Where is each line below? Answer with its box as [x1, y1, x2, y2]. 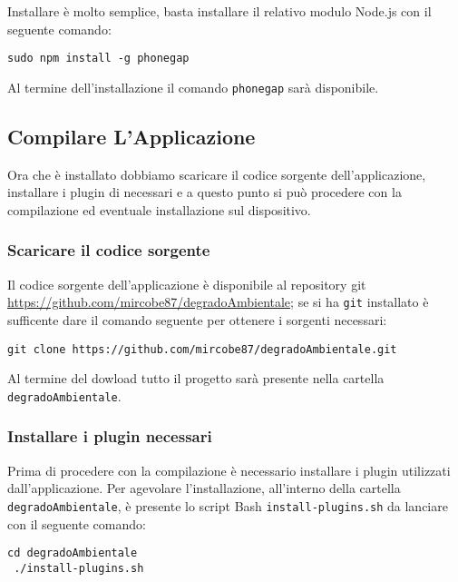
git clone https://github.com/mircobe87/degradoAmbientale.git [7, 342, 397, 356]
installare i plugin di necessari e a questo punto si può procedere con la [7, 182, 402, 202]
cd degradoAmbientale [7, 547, 138, 560]
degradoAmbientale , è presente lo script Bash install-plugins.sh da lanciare [7, 496, 448, 515]
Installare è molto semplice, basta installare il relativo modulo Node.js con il [7, 2, 432, 20]
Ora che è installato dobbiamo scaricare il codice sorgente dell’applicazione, [7, 164, 426, 183]
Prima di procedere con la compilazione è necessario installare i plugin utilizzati [7, 460, 451, 479]
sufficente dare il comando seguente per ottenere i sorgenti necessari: [7, 310, 387, 329]
